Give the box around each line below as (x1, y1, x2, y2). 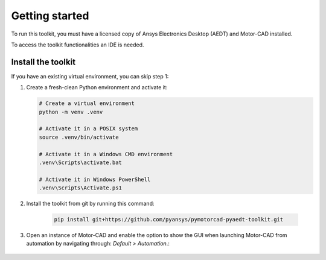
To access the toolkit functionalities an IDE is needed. (11, 41, 144, 48)
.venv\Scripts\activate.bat (39, 159, 122, 166)
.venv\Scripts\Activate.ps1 (39, 185, 122, 191)
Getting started (11, 9, 89, 22)
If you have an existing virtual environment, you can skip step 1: (11, 72, 169, 80)
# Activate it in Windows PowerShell (39, 176, 151, 183)
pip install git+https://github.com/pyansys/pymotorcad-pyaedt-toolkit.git (54, 216, 284, 223)
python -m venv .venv (39, 109, 103, 115)
